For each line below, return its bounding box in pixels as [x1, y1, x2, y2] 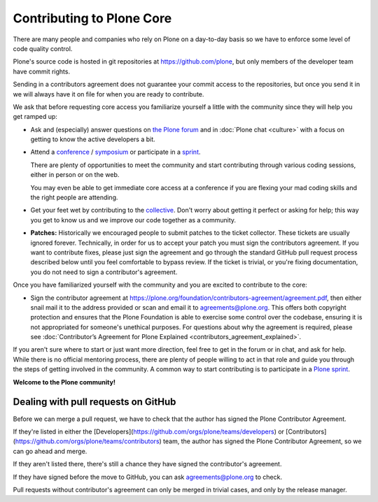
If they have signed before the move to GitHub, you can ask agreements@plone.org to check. [13, 473, 283, 481]
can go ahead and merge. [13, 447, 87, 455]
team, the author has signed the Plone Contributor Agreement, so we [163, 437, 362, 445]
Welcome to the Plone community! [13, 378, 115, 386]
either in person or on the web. [30, 171, 120, 179]
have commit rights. [13, 67, 70, 76]
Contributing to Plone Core [13, 10, 172, 26]
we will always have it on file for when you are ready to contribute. [13, 89, 204, 98]
